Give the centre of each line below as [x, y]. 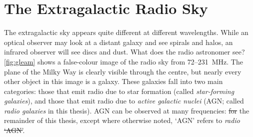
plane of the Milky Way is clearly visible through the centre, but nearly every [123, 71]
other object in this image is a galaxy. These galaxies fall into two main [113, 81]
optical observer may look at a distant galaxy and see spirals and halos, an [118, 42]
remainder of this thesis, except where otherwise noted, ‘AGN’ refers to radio [122, 120]
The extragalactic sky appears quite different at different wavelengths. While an [126, 32]
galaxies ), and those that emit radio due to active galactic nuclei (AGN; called [124, 101]
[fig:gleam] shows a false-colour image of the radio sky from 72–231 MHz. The [123, 61]
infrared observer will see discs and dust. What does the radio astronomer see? [124, 52]
